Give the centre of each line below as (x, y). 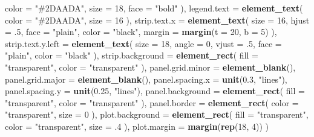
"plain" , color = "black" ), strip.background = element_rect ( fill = (132, 55)
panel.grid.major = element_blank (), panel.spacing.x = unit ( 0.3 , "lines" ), (146, 79)
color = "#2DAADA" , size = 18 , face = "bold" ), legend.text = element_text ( (154, 8)
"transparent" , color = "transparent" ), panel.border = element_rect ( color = (152, 102)
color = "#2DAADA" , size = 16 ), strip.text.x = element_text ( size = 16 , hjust (157, 20)
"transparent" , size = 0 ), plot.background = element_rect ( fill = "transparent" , (157, 114)
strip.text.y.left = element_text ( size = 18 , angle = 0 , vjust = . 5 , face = (143, 43)
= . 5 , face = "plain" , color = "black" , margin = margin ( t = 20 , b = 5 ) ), (141, 32)
